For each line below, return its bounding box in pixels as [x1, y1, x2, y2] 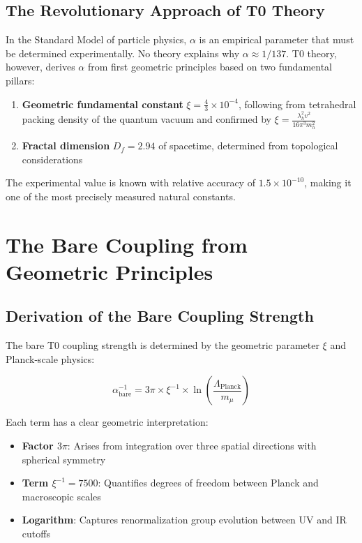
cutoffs [22, 526, 50, 540]
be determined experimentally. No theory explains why [6, 45, 240, 60]
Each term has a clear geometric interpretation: [6, 415, 209, 429]
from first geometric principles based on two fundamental [87, 59, 332, 74]
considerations [22, 151, 83, 166]
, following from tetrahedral [238, 96, 356, 111]
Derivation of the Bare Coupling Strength [6, 305, 314, 327]
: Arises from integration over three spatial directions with [67, 438, 317, 453]
